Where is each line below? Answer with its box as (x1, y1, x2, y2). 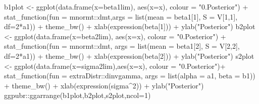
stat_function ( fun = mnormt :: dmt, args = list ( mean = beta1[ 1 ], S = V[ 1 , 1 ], (4, 11, 238, 22)
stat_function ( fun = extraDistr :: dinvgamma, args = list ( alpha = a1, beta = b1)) (4, 70, 255, 81)
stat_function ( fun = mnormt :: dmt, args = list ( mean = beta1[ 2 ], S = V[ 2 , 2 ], (4, 41, 240, 51)
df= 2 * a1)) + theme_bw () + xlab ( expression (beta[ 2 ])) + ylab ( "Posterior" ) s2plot (4, 50, 254, 61)
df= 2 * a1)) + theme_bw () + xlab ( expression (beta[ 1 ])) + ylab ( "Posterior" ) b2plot (4, 21, 255, 32)
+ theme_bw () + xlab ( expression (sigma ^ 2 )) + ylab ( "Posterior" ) (4, 80, 204, 90)
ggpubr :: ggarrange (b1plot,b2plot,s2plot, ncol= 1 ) (4, 90, 151, 100)
